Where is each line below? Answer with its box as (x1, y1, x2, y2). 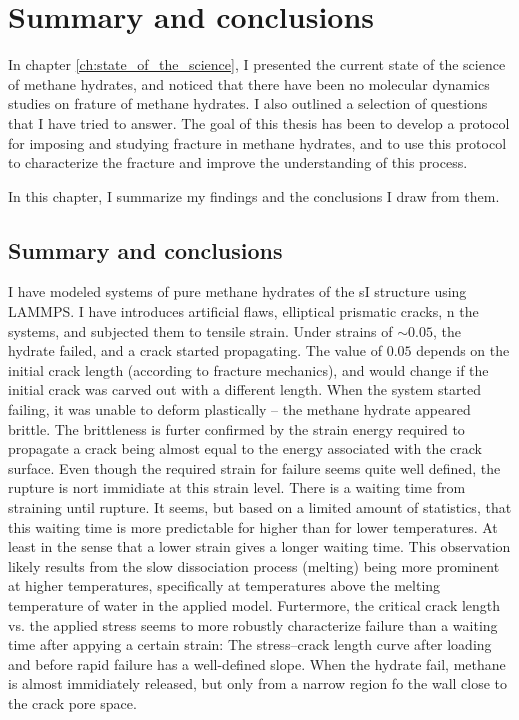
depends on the (416, 340, 510, 361)
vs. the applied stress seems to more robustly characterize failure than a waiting (8, 614, 498, 635)
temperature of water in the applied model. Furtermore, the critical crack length (8, 594, 501, 615)
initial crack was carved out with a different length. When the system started (8, 379, 481, 400)
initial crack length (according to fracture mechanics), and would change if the (8, 359, 489, 380)
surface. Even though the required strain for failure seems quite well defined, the (8, 457, 501, 478)
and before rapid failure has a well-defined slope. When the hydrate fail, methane (8, 653, 506, 674)
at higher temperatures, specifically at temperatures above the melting (8, 575, 441, 596)
